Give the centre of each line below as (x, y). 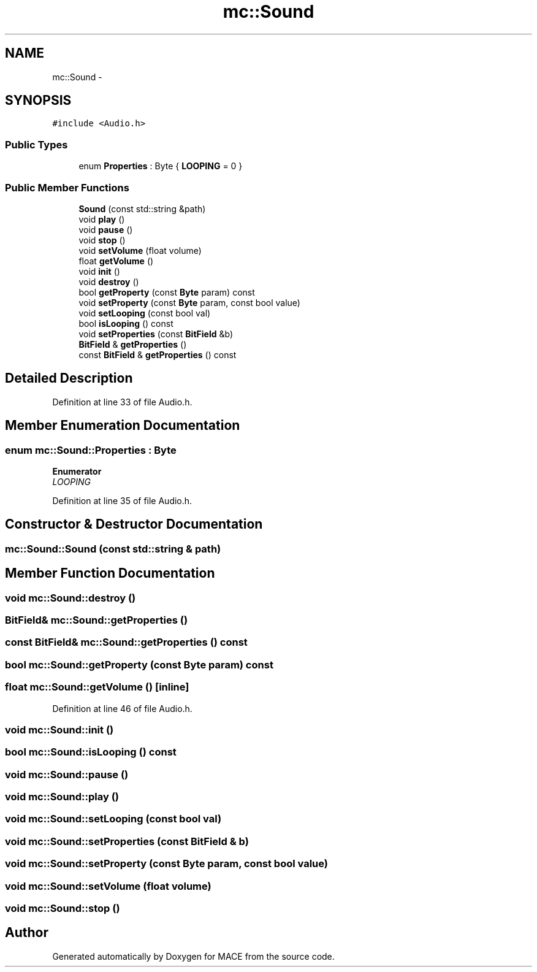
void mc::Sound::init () (59, 729)
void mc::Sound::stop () (63, 908)
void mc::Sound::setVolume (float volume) (108, 886)
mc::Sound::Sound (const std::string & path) (113, 549)
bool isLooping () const (126, 323)
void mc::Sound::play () (62, 797)
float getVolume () (116, 261)
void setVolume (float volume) (140, 250)
